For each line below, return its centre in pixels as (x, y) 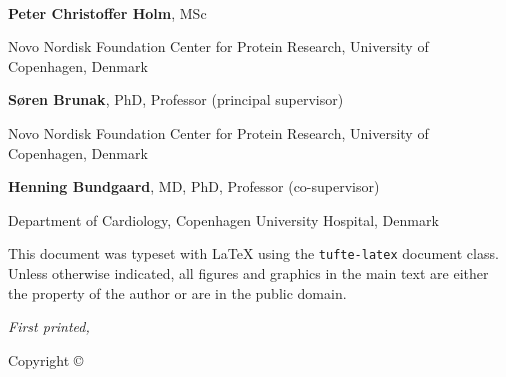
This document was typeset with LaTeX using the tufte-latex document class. (253, 253)
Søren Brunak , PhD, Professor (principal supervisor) (176, 99)
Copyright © (46, 359)
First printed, (49, 326)
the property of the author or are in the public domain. (177, 292)
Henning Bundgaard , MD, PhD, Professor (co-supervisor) (194, 186)
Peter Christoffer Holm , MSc (107, 12)
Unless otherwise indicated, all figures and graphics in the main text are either (248, 273)
